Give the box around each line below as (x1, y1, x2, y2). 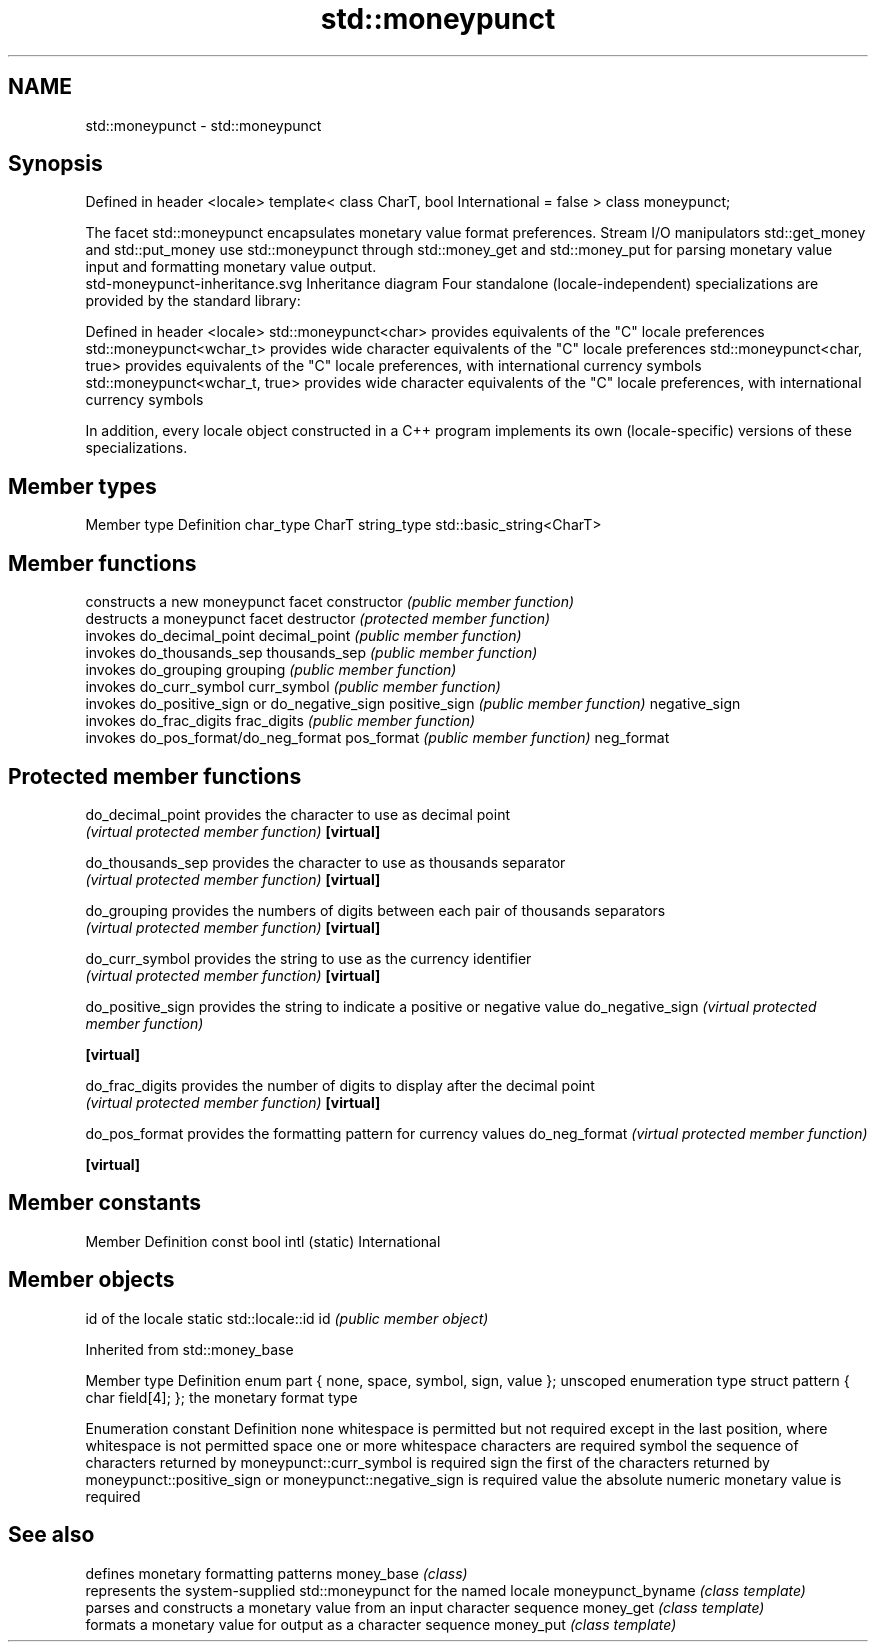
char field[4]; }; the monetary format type (85, 1388, 358, 1406)
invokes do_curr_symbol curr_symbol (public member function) (85, 678, 501, 696)
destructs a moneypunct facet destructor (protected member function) (85, 610, 551, 628)
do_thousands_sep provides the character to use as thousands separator (85, 853, 566, 871)
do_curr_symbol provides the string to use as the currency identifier (85, 949, 532, 967)
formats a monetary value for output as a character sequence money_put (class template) (85, 1615, 677, 1633)
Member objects (8, 1267, 175, 1293)
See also (8, 1522, 95, 1548)
